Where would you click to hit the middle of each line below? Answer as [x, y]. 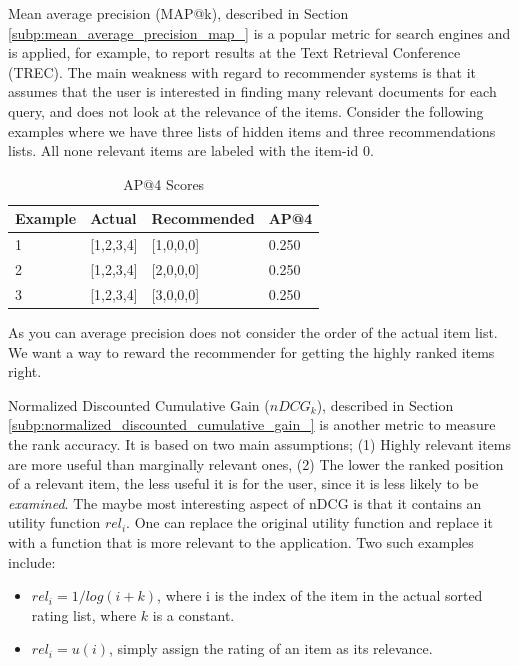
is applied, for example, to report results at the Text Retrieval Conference [234, 52]
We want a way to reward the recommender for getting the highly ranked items [251, 351]
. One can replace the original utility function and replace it [309, 522]
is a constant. [193, 614]
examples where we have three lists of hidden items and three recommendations [252, 130]
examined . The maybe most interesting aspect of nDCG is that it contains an [245, 502]
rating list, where [84, 614]
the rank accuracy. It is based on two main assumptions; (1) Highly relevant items [259, 443]
